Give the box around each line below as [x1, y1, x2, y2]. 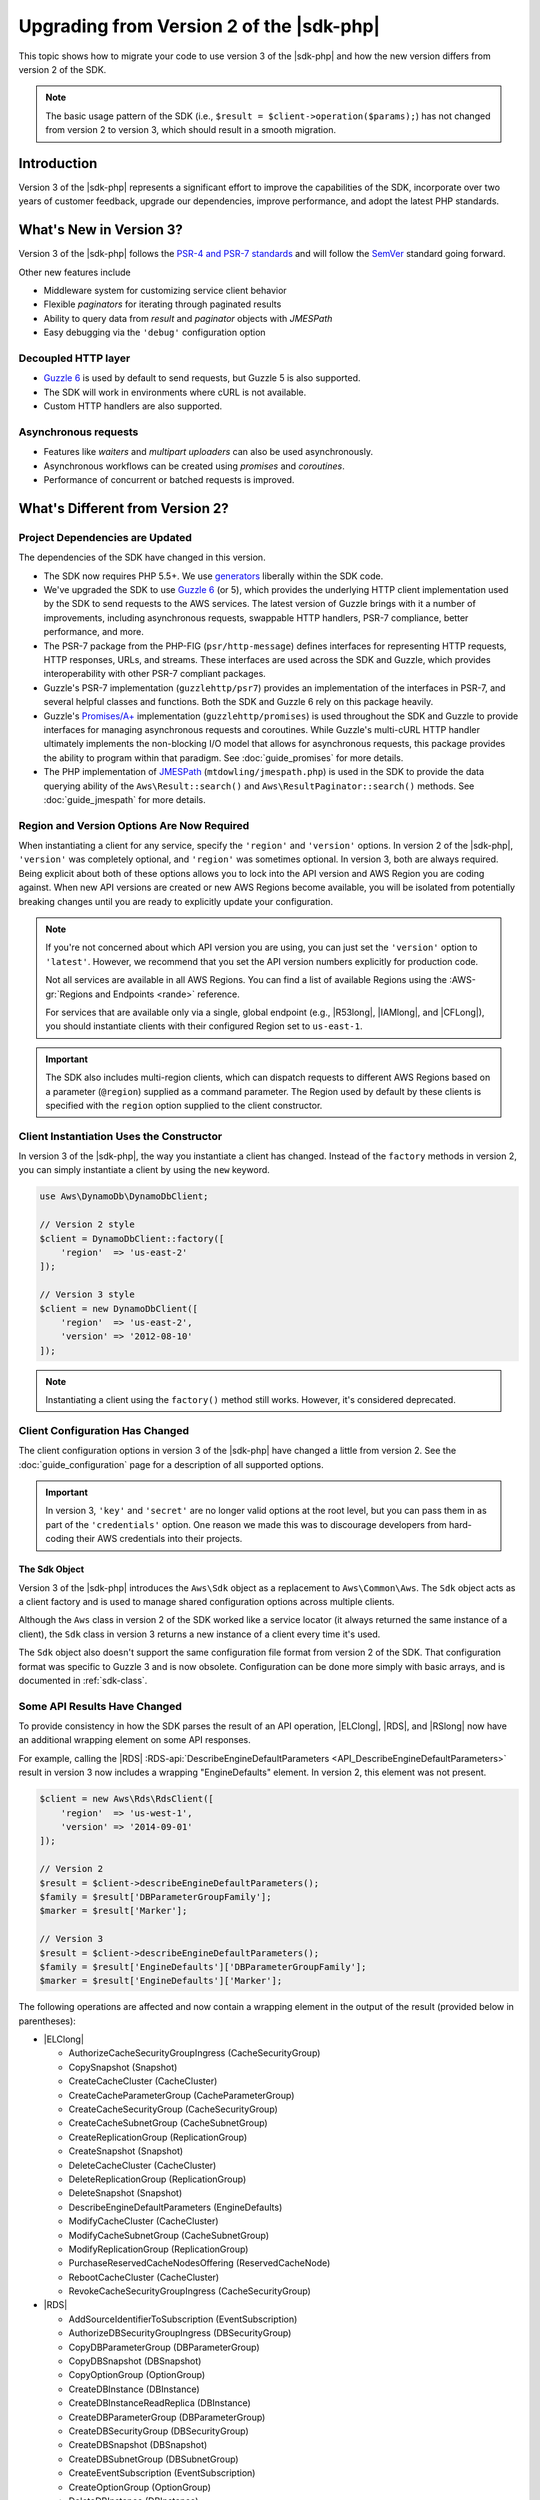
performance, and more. [43, 626, 144, 638]
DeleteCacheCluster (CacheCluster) [68, 2159, 217, 2171]
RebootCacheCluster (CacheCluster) [68, 2271, 220, 2283]
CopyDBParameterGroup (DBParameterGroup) [68, 2341, 260, 2353]
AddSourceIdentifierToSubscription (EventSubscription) [68, 2313, 298, 2325]
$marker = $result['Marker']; [39, 1905, 188, 1917]
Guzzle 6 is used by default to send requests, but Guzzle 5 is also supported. [43, 372, 361, 384]
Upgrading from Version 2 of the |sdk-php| [18, 15, 380, 37]
